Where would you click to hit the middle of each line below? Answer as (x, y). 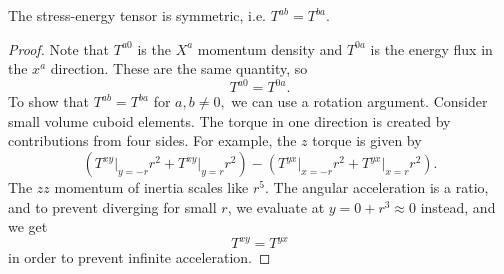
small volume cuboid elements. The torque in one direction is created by (229, 120)
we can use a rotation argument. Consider (359, 101)
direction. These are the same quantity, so (179, 68)
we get (28, 226)
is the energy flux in (431, 48)
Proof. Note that (59, 48)
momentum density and (270, 48)
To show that (48, 101)
